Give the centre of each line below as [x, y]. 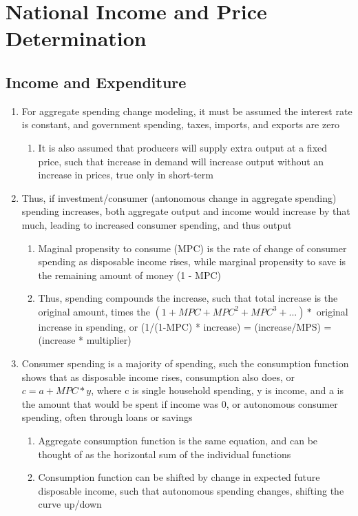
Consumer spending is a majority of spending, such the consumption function [185, 363]
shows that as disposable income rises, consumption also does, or [158, 376]
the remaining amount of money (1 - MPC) [130, 275]
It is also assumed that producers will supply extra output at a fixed [183, 147]
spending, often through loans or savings [107, 417]
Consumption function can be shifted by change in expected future [179, 477]
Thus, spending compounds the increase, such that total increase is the [188, 298]
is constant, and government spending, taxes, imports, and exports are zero [180, 124]
